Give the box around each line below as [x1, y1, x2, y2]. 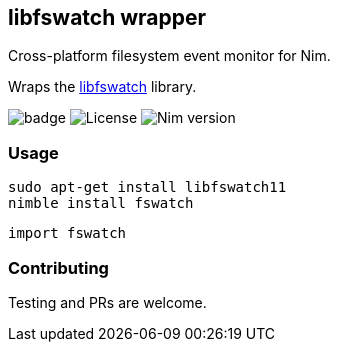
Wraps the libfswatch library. [8, 78, 197, 96]
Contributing [8, 257, 109, 278]
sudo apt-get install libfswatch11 [8, 179, 287, 196]
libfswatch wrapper [8, 5, 207, 30]
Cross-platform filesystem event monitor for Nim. [8, 47, 331, 65]
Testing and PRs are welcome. [8, 293, 207, 311]
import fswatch [8, 225, 127, 242]
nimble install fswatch [8, 195, 194, 212]
